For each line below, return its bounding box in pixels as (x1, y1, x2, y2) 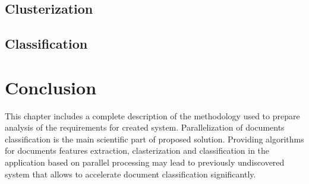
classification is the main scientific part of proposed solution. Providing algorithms (5, 132, 304, 145)
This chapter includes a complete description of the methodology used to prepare (5, 109, 300, 122)
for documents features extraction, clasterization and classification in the (5, 144, 270, 157)
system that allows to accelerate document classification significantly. (5, 167, 256, 180)
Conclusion (5, 75, 97, 99)
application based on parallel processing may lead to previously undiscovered (5, 156, 285, 169)
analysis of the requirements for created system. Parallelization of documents (5, 121, 285, 134)
